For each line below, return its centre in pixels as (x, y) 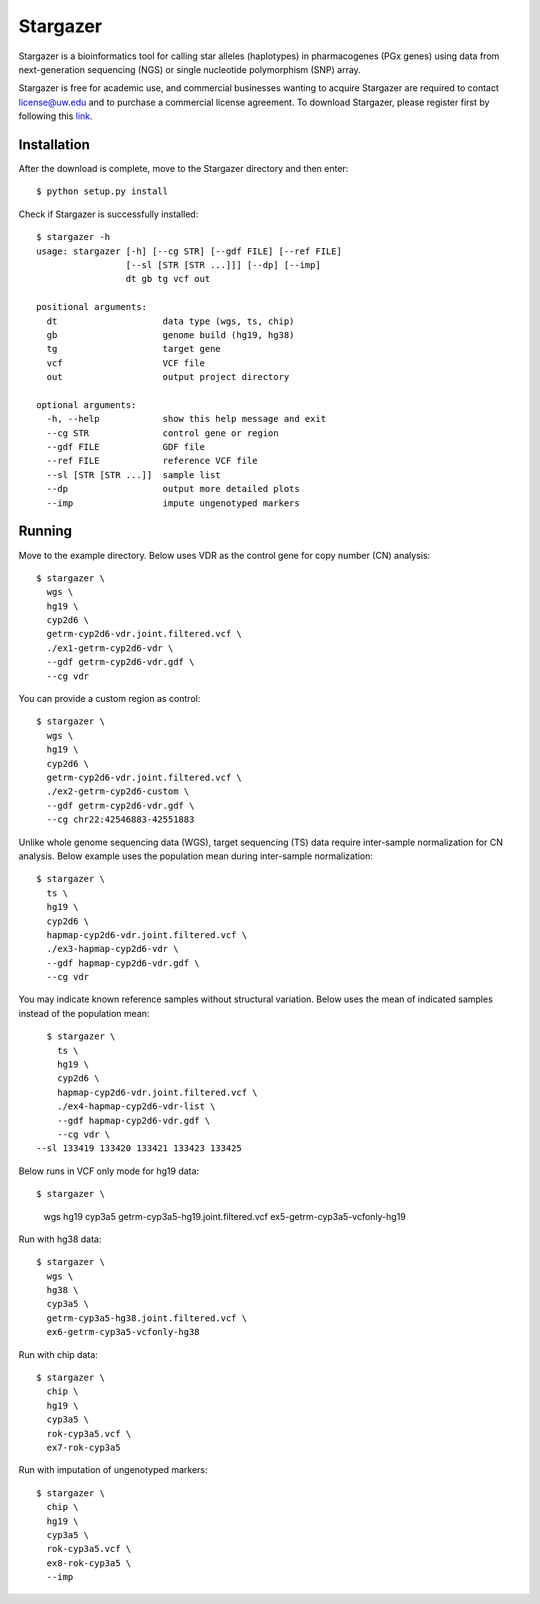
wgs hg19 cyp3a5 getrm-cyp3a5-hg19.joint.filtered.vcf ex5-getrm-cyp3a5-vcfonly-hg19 (225, 1216)
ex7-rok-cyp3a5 (83, 1447)
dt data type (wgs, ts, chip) (170, 321)
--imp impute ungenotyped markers (173, 503)
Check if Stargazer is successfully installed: (108, 214)
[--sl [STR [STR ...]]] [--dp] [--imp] (223, 264)
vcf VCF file (125, 363)
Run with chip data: (58, 1354)
